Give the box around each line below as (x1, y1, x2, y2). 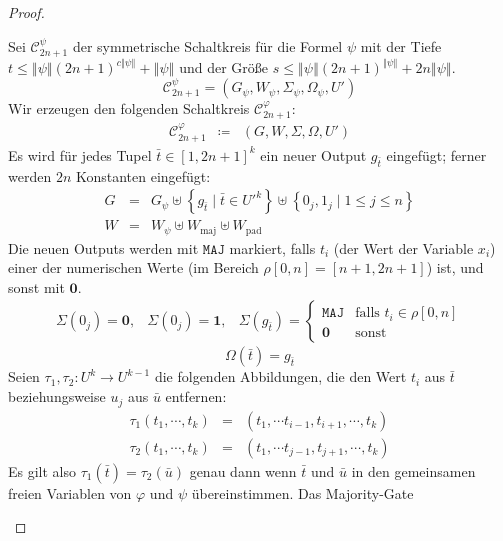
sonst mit (8, 276, 65, 297)
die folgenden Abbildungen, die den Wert (154, 366, 407, 387)
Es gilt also (8, 460, 77, 481)
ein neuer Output (260, 144, 367, 165)
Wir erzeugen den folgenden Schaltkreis (8, 98, 250, 119)
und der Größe (179, 57, 269, 78)
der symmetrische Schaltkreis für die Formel (72, 35, 343, 56)
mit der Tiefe (360, 35, 442, 56)
